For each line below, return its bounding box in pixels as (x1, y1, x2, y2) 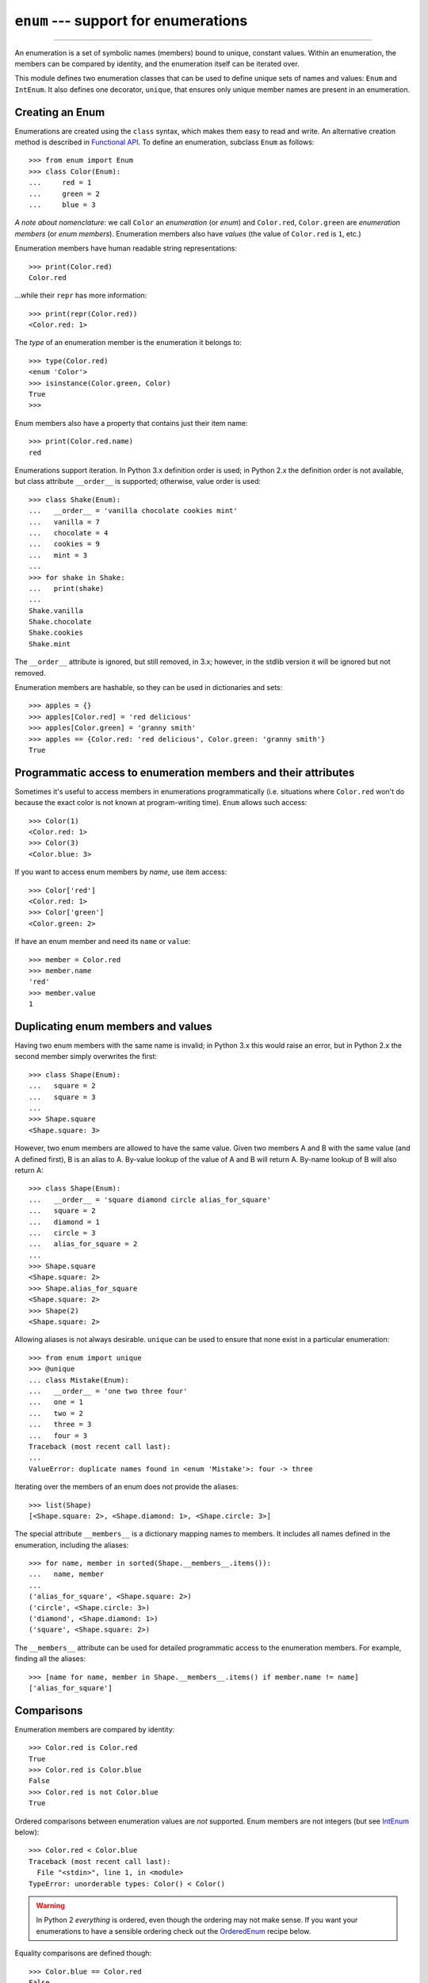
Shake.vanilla (29, 606, 83, 615)
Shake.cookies (29, 628, 83, 638)
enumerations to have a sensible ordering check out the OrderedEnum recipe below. (36, 1926, 311, 1935)
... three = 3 (29, 1420, 92, 1429)
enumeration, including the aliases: (14, 1540, 129, 1550)
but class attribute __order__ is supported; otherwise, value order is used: (14, 477, 262, 486)
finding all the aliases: (14, 1654, 86, 1663)
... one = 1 (29, 1398, 83, 1407)
